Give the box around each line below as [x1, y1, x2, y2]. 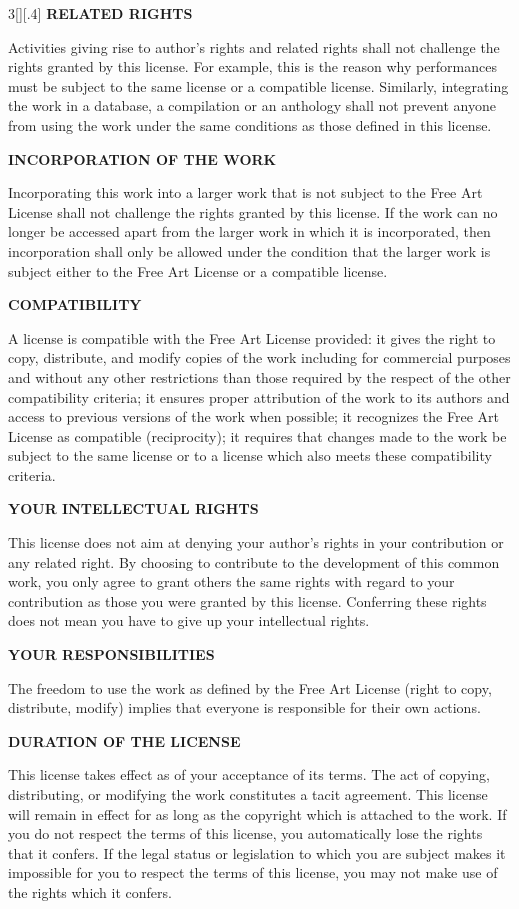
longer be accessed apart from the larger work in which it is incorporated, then [8, 221, 491, 242]
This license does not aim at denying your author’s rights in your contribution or [8, 532, 504, 553]
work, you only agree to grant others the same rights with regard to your [8, 571, 455, 592]
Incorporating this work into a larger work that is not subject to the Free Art [8, 182, 483, 203]
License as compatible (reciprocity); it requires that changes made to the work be [8, 425, 507, 446]
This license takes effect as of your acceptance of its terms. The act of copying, [8, 764, 490, 785]
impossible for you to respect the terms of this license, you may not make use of [8, 862, 498, 883]
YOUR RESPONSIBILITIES [8, 644, 215, 665]
